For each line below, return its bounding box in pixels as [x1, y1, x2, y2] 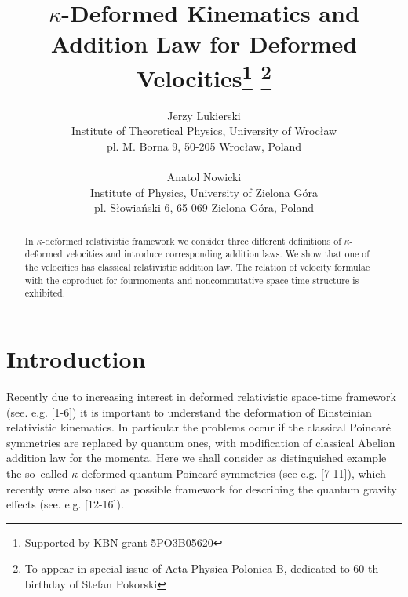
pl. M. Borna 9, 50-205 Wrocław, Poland [106, 138, 302, 155]
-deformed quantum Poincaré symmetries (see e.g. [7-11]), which [78, 464, 386, 481]
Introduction [6, 343, 146, 375]
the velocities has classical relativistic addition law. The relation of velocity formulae [24, 260, 370, 274]
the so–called [6, 464, 68, 481]
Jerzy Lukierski [167, 107, 241, 123]
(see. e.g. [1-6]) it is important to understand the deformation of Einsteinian [6, 403, 372, 420]
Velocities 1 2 [136, 58, 272, 93]
